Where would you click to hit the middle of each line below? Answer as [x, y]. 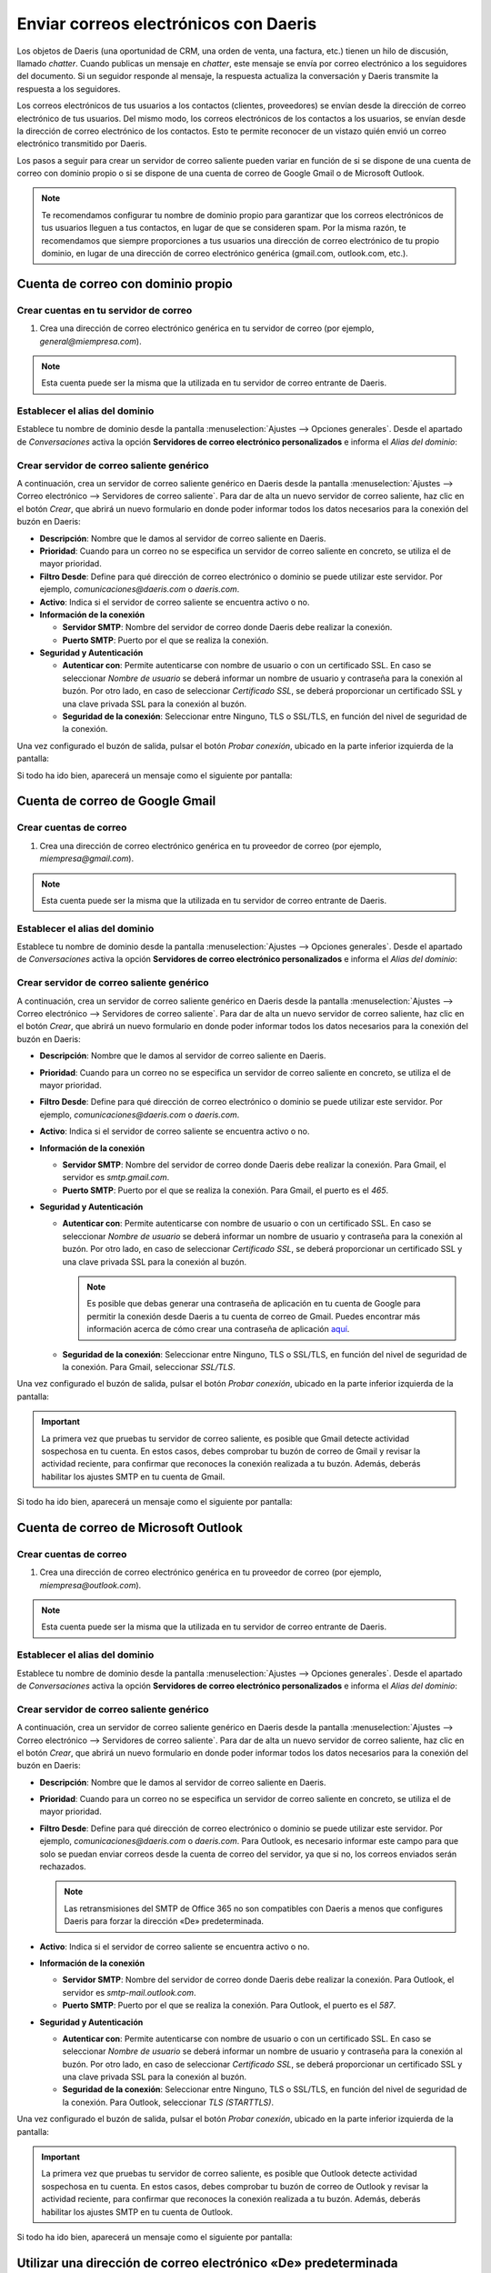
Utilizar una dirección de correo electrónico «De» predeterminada [207, 2263]
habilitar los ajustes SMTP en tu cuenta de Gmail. [133, 1477]
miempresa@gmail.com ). [87, 858]
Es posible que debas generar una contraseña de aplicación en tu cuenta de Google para [254, 1304]
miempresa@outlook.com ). [90, 1585]
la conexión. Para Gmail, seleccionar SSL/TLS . [149, 1367]
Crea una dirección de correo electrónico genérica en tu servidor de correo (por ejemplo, [207, 328]
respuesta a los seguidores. [69, 89]
